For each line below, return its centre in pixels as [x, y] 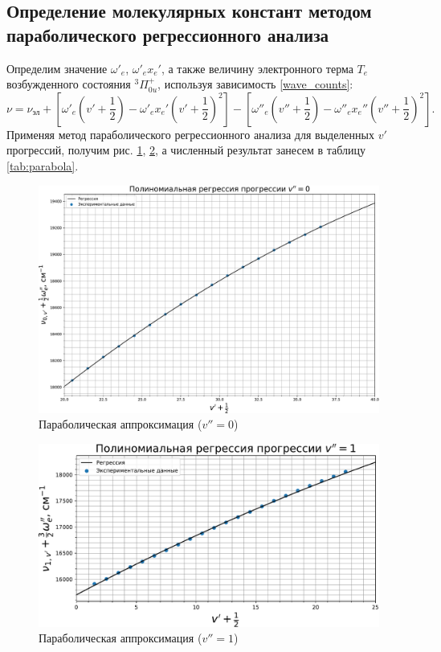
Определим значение [57, 68]
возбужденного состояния [69, 84]
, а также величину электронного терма [257, 68]
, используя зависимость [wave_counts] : [255, 84]
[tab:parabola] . [43, 165]
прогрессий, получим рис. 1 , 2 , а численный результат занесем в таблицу [186, 150]
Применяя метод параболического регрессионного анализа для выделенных [190, 134]
